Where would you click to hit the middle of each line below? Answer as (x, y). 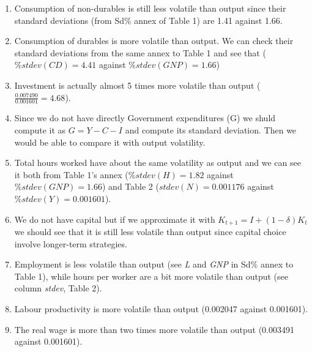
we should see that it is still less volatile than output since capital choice (150, 231)
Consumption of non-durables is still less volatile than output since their (150, 8)
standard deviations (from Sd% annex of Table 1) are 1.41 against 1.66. (148, 20)
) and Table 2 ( (131, 186)
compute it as (40, 129)
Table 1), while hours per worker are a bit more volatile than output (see (151, 276)
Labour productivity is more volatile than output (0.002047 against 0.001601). (161, 308)
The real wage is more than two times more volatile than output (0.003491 (154, 329)
